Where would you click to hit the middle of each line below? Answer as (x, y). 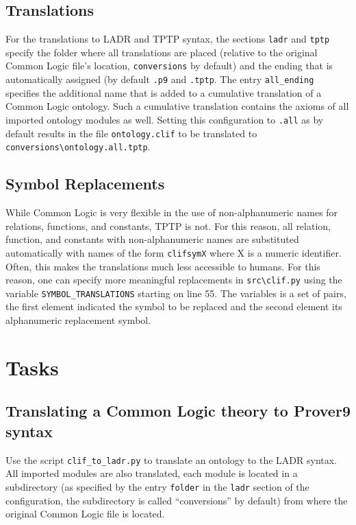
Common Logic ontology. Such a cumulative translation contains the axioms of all (177, 106)
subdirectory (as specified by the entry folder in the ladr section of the (157, 486)
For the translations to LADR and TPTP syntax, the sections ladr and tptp (168, 39)
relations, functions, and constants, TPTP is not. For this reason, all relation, (168, 225)
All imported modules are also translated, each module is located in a (152, 473)
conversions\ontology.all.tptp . (78, 147)
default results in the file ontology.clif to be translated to (131, 133)
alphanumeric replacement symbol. (78, 320)
